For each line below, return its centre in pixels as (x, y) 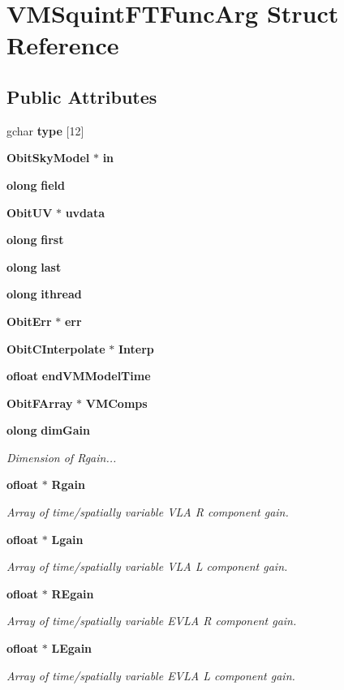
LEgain (72, 648)
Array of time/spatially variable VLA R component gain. (148, 512)
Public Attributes (82, 96)
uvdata (85, 212)
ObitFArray (40, 403)
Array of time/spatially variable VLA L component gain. (147, 566)
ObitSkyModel (48, 158)
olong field (36, 184)
